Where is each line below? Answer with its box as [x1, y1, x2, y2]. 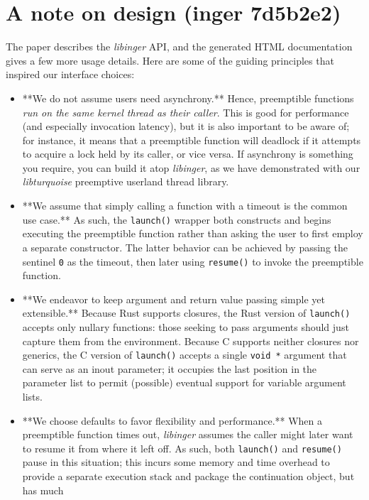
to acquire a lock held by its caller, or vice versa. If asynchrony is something [22, 146, 353, 161]
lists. [22, 389, 43, 404]
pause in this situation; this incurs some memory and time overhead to [22, 455, 330, 469]
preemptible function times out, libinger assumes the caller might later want [22, 427, 353, 442]
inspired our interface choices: [6, 67, 135, 82]
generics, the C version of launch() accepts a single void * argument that [22, 347, 347, 362]
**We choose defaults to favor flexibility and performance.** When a [22, 413, 323, 428]
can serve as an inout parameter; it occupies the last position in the [22, 361, 317, 376]
